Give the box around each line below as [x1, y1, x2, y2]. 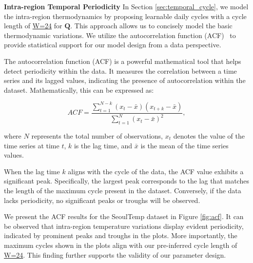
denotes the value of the [173, 131, 245, 141]
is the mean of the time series [140, 140, 229, 150]
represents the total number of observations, [31, 131, 163, 141]
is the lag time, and [74, 140, 133, 150]
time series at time [4, 140, 59, 150]
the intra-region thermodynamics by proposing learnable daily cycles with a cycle [4, 11, 247, 21]
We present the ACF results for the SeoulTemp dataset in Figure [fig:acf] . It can [4, 211, 244, 222]
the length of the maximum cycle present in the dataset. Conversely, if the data [4, 185, 241, 195]
